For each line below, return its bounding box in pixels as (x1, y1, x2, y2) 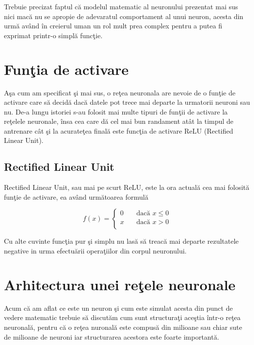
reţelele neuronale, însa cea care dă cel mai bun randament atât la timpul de (4, 116, 233, 126)
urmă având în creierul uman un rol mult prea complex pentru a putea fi (4, 21, 222, 31)
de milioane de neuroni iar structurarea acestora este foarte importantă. (4, 331, 219, 342)
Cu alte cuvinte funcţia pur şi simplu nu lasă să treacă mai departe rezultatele (4, 236, 239, 246)
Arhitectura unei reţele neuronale (4, 274, 236, 294)
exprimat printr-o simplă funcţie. (4, 30, 103, 40)
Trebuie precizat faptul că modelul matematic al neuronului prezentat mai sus (4, 1, 238, 11)
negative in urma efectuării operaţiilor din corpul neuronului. (4, 246, 187, 256)
